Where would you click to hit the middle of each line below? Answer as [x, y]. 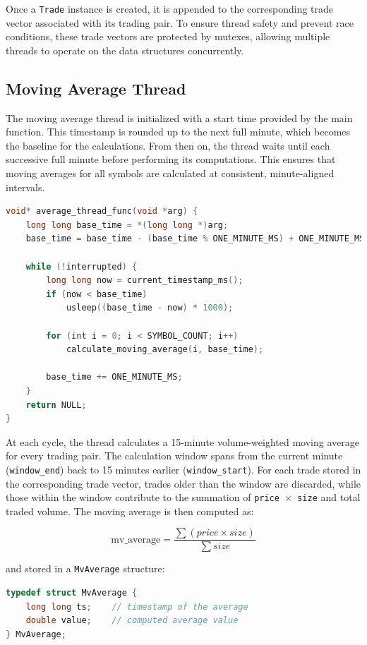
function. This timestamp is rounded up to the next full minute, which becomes [178, 132]
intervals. [25, 187]
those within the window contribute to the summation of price [143, 497]
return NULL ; [56, 405]
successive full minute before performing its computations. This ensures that [171, 159]
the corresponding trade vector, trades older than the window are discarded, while [183, 483]
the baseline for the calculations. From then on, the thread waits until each [168, 145]
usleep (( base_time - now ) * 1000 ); [150, 308]
